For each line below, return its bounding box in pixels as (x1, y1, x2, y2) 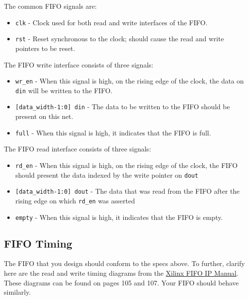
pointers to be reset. (15, 43, 75, 53)
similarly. (4, 287, 31, 297)
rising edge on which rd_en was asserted (15, 195, 135, 205)
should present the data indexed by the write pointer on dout (15, 169, 199, 180)
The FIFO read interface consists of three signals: (4, 144, 151, 154)
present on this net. (15, 111, 73, 121)
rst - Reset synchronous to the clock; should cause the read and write (15, 33, 224, 44)
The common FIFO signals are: (4, 1, 97, 11)
